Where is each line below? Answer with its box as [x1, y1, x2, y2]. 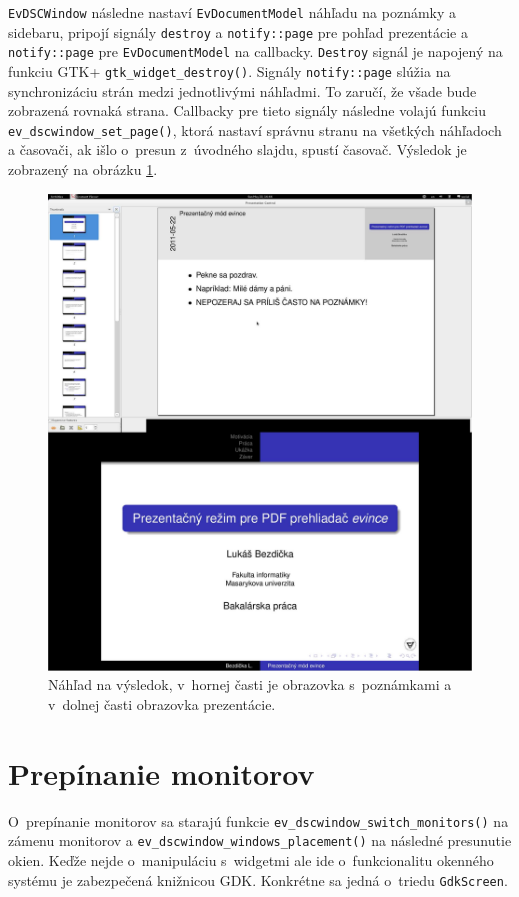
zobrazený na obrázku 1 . [8, 159, 158, 180]
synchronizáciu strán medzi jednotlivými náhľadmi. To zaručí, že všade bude [8, 80, 477, 101]
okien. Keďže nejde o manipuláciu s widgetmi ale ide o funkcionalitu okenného [8, 849, 494, 870]
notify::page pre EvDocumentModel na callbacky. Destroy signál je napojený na [8, 41, 503, 62]
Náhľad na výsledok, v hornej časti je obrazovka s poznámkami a [48, 674, 452, 695]
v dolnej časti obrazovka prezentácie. [48, 693, 276, 714]
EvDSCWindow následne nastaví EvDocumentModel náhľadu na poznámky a [8, 2, 457, 22]
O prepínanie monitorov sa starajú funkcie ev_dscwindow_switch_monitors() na [8, 810, 509, 831]
